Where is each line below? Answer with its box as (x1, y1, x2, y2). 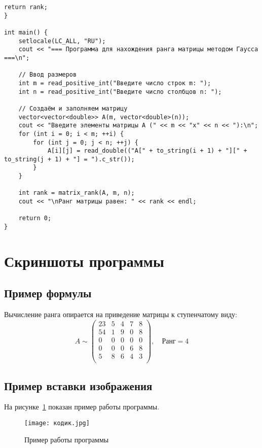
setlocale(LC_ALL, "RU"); (18, 37, 106, 45)
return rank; (4, 4, 48, 11)
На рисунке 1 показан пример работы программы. (4, 401, 160, 412)
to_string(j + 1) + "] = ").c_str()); (4, 155, 135, 163)
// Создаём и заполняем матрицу (18, 105, 128, 112)
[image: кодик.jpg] (24, 419, 90, 427)
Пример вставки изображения (4, 377, 153, 393)
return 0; (18, 215, 52, 222)
